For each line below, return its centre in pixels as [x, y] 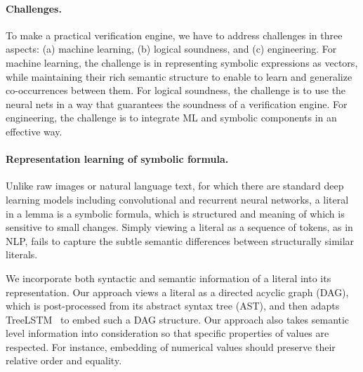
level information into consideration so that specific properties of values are [167, 333]
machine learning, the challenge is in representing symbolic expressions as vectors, [182, 62]
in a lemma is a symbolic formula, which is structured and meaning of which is [175, 213]
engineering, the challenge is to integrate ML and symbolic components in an [171, 118]
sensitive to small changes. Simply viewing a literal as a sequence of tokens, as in [179, 227]
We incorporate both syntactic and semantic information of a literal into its [169, 278]
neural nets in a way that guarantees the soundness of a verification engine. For [177, 104]
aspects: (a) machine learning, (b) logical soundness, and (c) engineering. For [171, 49]
